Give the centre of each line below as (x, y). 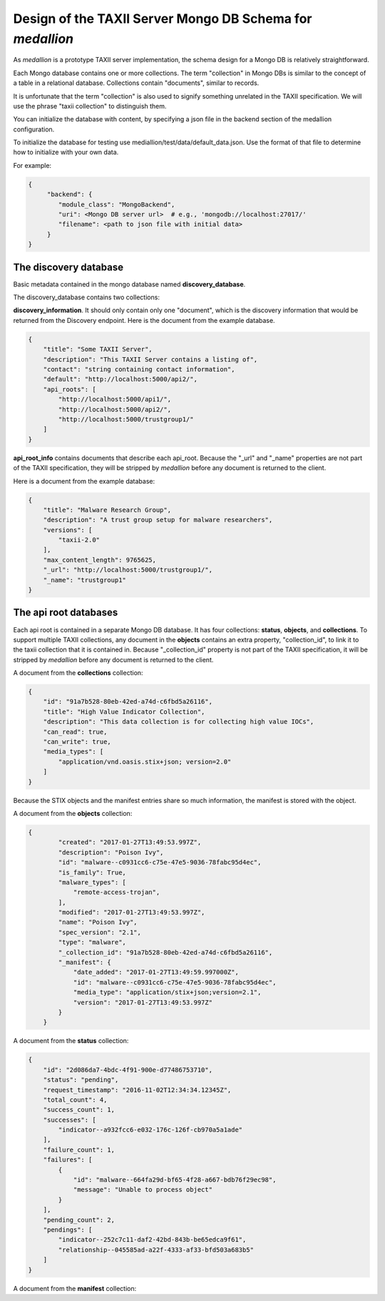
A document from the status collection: (71, 1041)
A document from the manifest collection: (75, 1288)
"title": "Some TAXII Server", (98, 349)
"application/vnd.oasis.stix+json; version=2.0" (145, 762)
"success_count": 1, (79, 1110)
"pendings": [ (68, 1230)
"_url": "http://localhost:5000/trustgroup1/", (128, 570)
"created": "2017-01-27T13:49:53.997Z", (130, 842)
